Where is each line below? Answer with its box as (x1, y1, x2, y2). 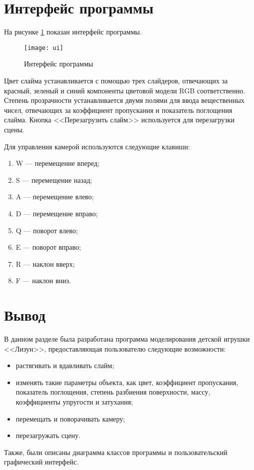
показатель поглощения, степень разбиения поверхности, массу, (15, 387, 210, 397)
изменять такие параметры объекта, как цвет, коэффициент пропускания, (15, 377, 238, 387)
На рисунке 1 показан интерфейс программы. (4, 26, 142, 37)
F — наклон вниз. (15, 275, 71, 286)
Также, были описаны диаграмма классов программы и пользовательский (4, 447, 227, 457)
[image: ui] (24, 44, 63, 51)
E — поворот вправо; (15, 242, 81, 252)
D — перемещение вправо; (15, 208, 98, 218)
